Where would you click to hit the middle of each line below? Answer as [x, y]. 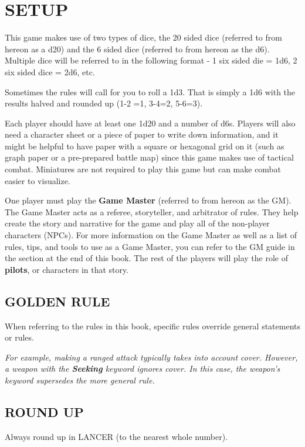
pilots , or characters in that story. [67, 269]
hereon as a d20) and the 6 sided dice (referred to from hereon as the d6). [137, 49]
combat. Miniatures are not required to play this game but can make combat [143, 169]
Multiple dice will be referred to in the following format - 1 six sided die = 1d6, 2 [151, 60]
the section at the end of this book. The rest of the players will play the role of [147, 258]
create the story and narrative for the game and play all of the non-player [137, 223]
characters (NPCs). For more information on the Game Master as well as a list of [151, 235]
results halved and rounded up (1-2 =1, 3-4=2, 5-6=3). [104, 103]
